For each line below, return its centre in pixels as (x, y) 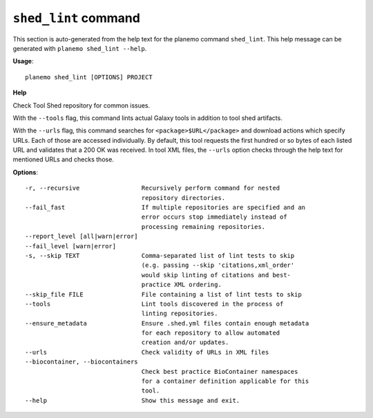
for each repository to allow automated (211, 333)
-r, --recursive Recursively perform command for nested (153, 188)
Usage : (23, 61)
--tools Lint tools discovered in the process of (154, 304)
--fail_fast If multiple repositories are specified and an (165, 208)
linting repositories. (180, 313)
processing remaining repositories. (203, 227)
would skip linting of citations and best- (216, 275)
